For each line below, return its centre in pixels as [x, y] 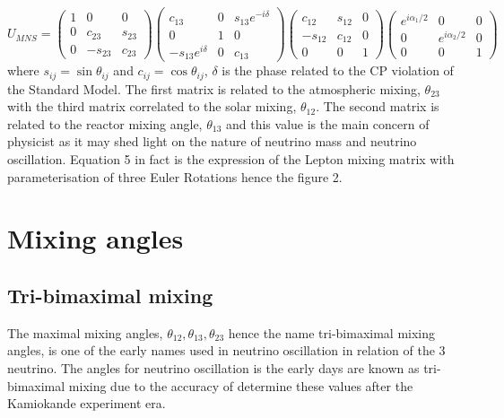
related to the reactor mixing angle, [105, 123]
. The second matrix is [378, 106]
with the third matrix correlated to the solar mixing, [152, 106]
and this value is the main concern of [327, 123]
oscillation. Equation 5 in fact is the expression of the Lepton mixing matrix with [231, 159]
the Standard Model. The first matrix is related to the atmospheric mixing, [214, 88]
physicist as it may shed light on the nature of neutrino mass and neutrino [212, 141]
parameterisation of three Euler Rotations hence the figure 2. [175, 176]
